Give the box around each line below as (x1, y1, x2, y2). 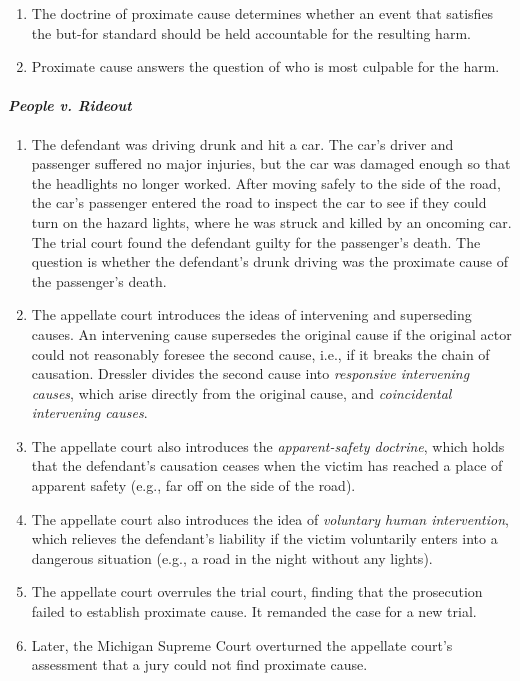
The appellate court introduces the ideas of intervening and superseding (31, 304, 472, 325)
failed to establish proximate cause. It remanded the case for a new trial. (31, 601, 477, 622)
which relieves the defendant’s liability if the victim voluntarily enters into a (31, 528, 498, 549)
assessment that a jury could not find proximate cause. (31, 654, 368, 675)
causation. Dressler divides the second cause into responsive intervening (31, 363, 470, 384)
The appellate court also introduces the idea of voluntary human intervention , (31, 508, 509, 529)
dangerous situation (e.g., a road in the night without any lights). (31, 547, 433, 568)
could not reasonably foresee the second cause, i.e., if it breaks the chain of (31, 343, 490, 364)
